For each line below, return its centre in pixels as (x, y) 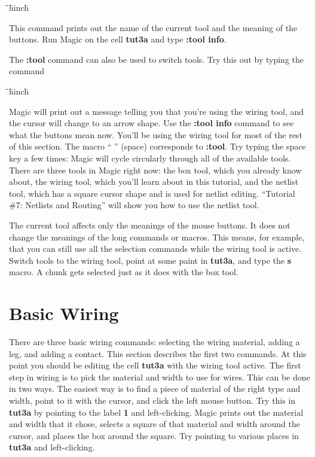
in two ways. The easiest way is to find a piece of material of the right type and (155, 389)
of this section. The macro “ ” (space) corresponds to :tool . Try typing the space (157, 146)
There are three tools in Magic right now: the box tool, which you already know (155, 170)
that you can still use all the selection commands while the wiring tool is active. (155, 249)
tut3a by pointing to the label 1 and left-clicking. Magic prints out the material (156, 412)
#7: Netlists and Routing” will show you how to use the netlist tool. (134, 205)
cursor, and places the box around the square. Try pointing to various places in (154, 435)
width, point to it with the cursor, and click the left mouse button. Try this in (152, 400)
